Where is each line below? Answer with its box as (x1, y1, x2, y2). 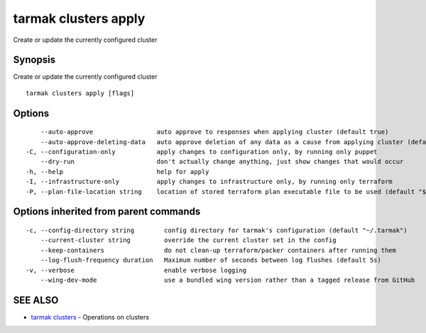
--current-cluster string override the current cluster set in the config (40, 236, 337, 244)
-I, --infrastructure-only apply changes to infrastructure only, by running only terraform (26, 178, 393, 186)
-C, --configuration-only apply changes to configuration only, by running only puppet (26, 148, 378, 156)
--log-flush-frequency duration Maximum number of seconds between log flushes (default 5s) (40, 256, 381, 264)
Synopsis (13, 54, 56, 66)
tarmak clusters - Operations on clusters (31, 312, 149, 321)
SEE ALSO (13, 294, 59, 306)
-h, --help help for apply (26, 168, 209, 175)
